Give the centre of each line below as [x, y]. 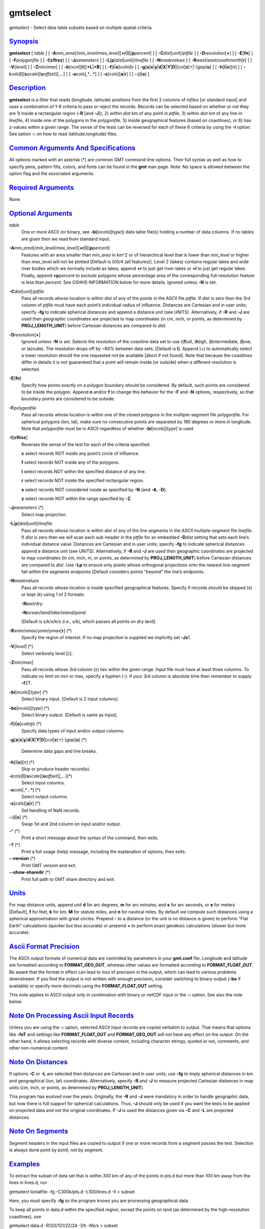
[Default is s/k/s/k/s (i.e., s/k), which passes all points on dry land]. [89, 621]
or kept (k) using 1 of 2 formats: [53, 594]
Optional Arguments [41, 213]
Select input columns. [43, 783]
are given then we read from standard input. [66, 239]
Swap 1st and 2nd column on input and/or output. [71, 824]
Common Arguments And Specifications [72, 148]
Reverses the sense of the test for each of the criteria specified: [86, 444]
